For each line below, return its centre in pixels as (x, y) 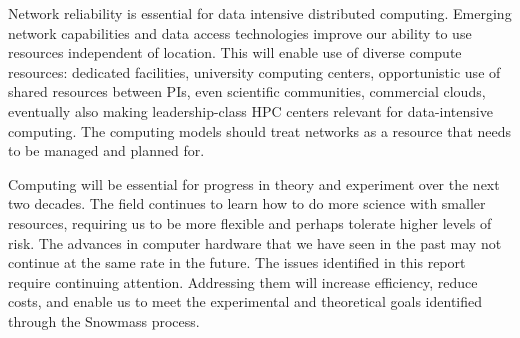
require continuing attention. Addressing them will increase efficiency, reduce (243, 281)
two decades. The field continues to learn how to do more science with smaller (247, 203)
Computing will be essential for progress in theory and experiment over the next (254, 183)
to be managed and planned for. (106, 150)
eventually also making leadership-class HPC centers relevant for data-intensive (250, 110)
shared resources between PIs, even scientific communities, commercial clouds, (247, 91)
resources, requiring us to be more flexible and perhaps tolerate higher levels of (250, 222)
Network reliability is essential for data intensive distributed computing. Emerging (260, 13)
